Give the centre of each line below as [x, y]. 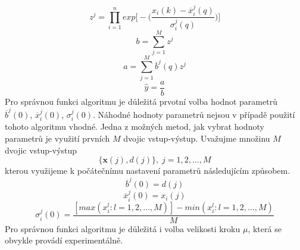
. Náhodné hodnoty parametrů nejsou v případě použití [194, 114]
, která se [265, 228]
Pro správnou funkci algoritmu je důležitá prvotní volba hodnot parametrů [141, 101]
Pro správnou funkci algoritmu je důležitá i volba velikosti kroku [123, 228]
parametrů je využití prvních [57, 138]
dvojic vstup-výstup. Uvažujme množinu [197, 138]
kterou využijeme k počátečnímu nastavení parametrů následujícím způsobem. [148, 171]
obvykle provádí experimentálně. [64, 240]
